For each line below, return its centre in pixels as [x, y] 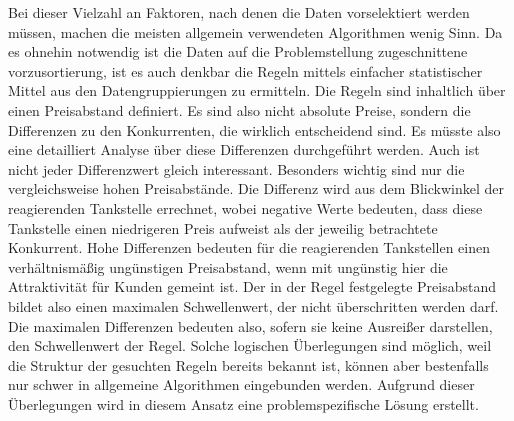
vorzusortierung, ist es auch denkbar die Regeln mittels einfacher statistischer [245, 70]
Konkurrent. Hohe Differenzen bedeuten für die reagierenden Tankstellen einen [249, 247]
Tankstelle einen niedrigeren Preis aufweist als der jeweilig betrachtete [223, 227]
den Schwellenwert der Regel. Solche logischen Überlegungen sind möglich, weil [250, 345]
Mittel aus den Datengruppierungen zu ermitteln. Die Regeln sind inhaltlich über [257, 90]
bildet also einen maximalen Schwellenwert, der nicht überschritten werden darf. [253, 305]
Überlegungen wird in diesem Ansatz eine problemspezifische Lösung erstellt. [243, 403]
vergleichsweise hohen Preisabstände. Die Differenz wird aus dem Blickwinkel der [256, 188]
